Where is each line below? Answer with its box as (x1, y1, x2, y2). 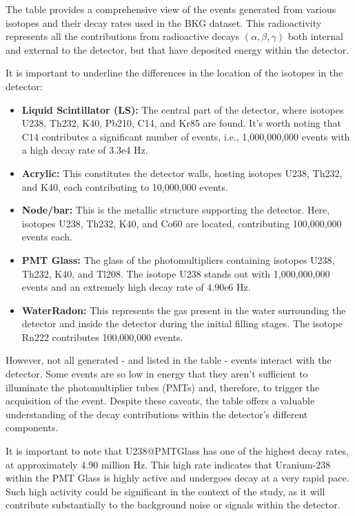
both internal (287, 29, 343, 43)
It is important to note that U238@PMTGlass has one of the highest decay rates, (6, 444, 349, 458)
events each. (21, 229, 72, 244)
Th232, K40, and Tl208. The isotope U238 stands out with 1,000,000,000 (21, 266, 330, 280)
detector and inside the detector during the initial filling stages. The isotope (21, 316, 343, 331)
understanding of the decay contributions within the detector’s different (6, 406, 308, 421)
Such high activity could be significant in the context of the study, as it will (6, 484, 325, 498)
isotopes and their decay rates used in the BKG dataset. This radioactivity (6, 15, 322, 30)
